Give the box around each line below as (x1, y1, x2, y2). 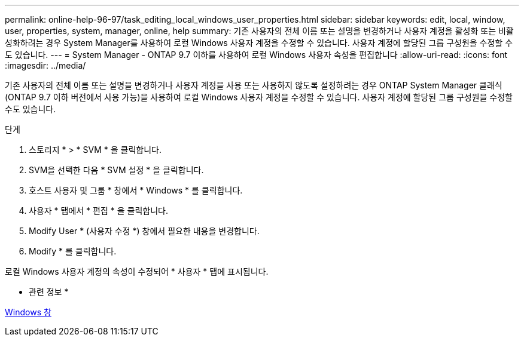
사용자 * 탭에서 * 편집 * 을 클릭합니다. (29, 205, 168, 216)
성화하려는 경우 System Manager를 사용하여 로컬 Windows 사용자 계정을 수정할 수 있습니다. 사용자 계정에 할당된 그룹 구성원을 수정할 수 (5, 38, 513, 48)
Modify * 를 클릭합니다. (29, 246, 117, 256)
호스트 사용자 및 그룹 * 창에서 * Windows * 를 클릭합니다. (29, 185, 243, 195)
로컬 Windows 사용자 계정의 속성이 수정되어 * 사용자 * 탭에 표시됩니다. (5, 266, 269, 277)
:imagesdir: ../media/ (5, 60, 86, 70)
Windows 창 (5, 307, 51, 317)
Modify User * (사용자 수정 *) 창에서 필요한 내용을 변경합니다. (29, 226, 260, 236)
